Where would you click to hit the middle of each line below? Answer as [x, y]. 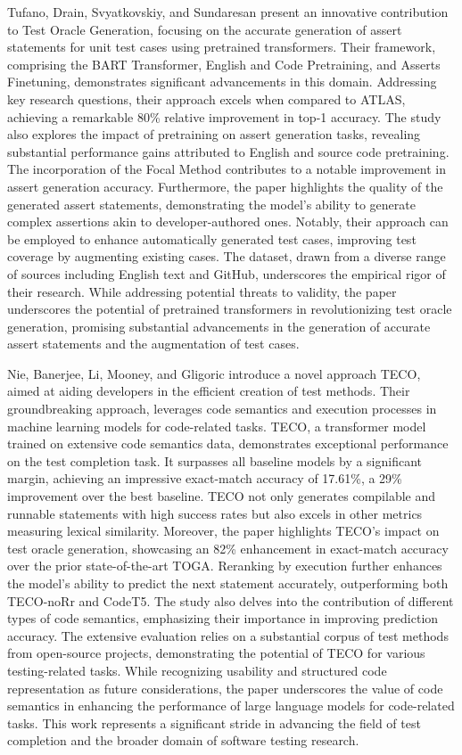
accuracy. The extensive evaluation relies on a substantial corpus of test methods [228, 635]
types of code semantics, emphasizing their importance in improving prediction [223, 618]
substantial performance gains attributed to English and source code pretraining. [228, 151]
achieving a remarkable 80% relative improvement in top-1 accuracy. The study [224, 116]
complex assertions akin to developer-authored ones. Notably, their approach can [228, 222]
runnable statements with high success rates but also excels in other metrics [215, 513]
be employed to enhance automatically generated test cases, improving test [212, 238]
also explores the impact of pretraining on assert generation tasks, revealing [214, 134]
